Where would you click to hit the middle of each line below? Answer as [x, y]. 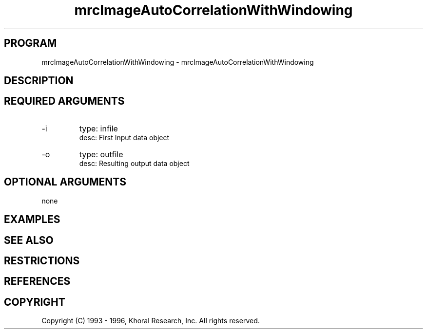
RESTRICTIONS [42, 260]
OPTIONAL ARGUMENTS [65, 182]
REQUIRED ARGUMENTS [64, 101]
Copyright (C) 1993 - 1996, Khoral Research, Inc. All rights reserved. [151, 321]
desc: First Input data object [124, 137]
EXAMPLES [32, 220]
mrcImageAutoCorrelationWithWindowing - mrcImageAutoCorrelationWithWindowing [178, 62]
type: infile [98, 128]
